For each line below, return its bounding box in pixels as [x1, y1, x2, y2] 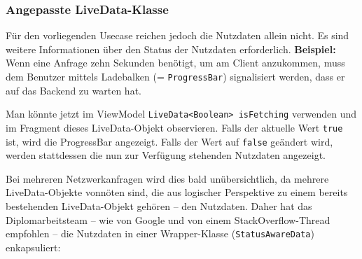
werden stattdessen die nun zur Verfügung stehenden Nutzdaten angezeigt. [6, 148, 326, 162]
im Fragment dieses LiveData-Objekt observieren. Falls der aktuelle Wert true [6, 120, 343, 134]
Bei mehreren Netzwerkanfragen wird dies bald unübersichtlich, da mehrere [6, 171, 329, 185]
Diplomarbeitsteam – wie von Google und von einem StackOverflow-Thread [6, 212, 330, 227]
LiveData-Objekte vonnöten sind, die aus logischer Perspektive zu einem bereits [6, 185, 348, 199]
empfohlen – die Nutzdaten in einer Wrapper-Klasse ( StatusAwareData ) [6, 226, 314, 241]
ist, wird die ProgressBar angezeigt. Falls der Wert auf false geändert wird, [6, 134, 333, 148]
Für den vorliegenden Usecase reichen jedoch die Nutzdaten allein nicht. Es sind [6, 28, 349, 43]
